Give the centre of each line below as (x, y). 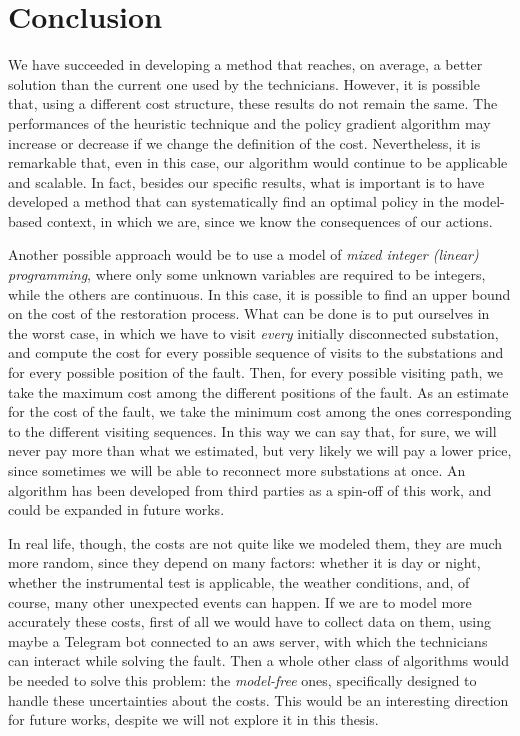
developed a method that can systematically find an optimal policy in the (233, 201)
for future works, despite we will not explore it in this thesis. (193, 719)
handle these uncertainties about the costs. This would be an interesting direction (258, 699)
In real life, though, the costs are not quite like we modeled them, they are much (255, 542)
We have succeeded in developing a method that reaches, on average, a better (245, 64)
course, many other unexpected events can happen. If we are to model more (240, 601)
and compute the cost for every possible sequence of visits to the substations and (256, 352)
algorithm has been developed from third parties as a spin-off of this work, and (250, 489)
